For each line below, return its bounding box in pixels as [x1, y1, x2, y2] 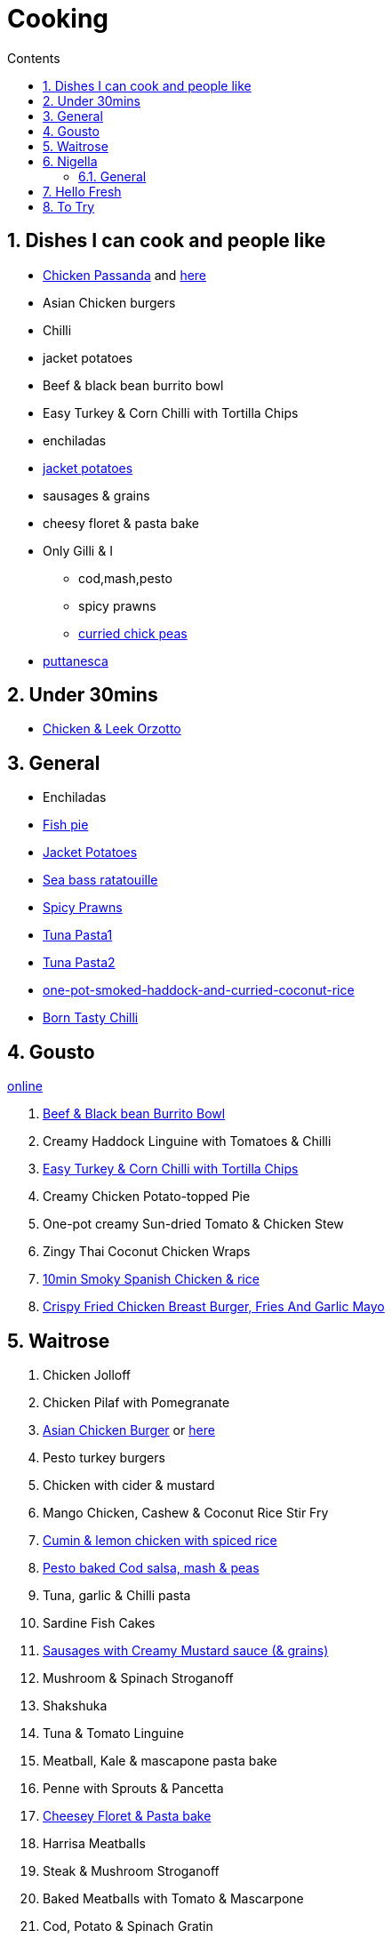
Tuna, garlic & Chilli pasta [43, 1587, 191, 1603]
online [7, 1078, 43, 1094]
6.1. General [78, 168, 147, 184]
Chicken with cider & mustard [43, 1477, 215, 1493]
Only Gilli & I [43, 542, 113, 558]
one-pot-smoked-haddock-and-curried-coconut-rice [43, 982, 355, 998]
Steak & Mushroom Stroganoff [43, 1862, 220, 1878]
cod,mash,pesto [78, 570, 172, 586]
